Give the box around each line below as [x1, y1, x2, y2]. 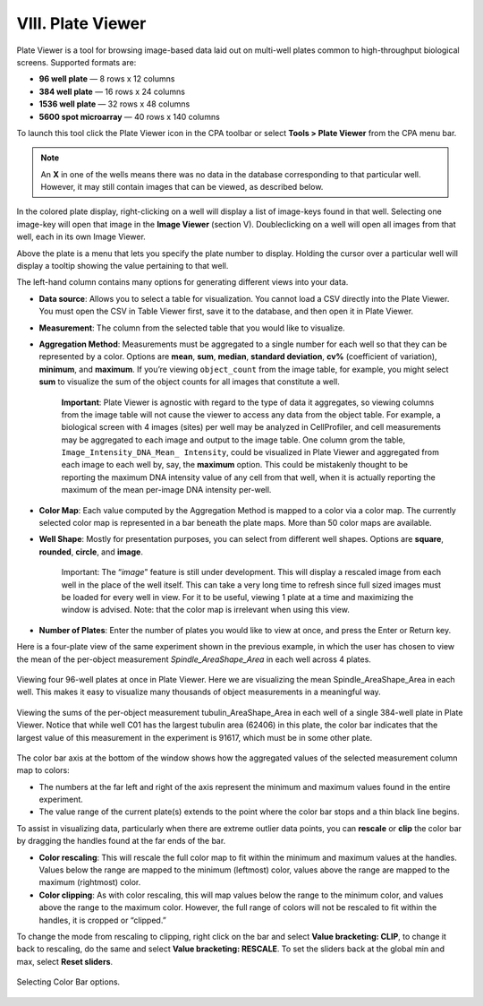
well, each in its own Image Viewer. [16, 231, 147, 242]
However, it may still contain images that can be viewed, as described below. [40, 182, 324, 193]
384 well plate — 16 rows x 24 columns [38, 86, 185, 97]
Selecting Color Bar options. [16, 976, 121, 987]
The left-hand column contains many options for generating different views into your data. [16, 277, 349, 288]
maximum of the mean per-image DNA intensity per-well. [61, 485, 272, 495]
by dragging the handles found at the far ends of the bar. [16, 836, 226, 847]
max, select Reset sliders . [16, 956, 114, 967]
